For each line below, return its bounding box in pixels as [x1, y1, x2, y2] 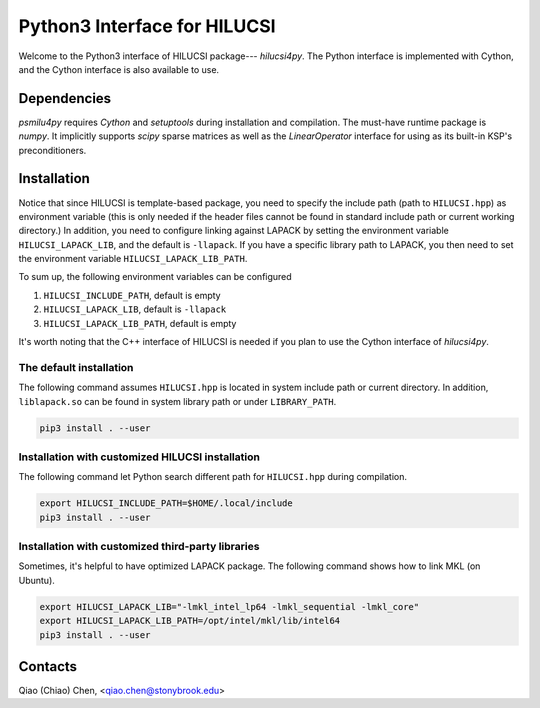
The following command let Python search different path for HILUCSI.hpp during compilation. [18, 471, 407, 483]
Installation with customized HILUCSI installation [18, 450, 260, 464]
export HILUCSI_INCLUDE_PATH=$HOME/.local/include [39, 498, 294, 509]
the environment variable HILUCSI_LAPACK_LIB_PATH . [18, 253, 248, 265]
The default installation [18, 360, 134, 374]
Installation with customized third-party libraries [18, 540, 260, 554]
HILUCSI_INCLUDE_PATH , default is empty [43, 289, 221, 301]
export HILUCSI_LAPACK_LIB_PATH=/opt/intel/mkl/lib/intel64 [39, 615, 341, 627]
